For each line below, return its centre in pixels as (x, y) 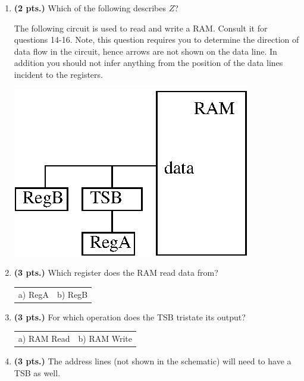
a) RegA (33, 294)
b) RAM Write (105, 338)
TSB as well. (37, 372)
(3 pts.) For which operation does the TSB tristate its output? (130, 317)
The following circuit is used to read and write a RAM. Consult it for (141, 28)
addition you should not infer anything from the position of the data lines (148, 63)
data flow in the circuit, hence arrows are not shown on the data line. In (145, 51)
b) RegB (72, 294)
